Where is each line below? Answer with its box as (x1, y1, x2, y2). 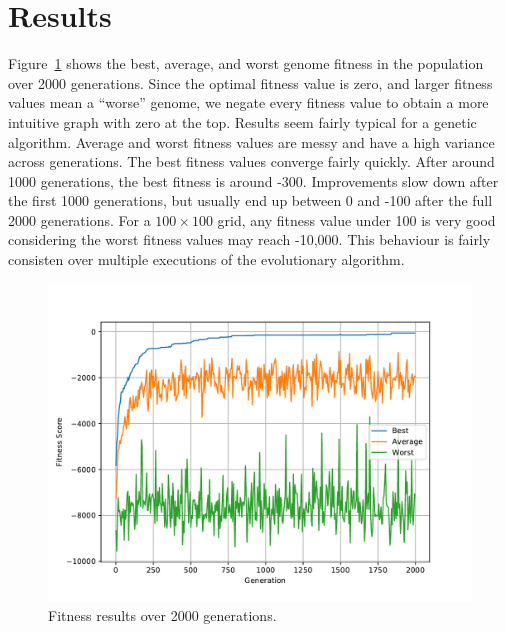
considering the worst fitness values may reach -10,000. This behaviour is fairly (8, 229, 491, 250)
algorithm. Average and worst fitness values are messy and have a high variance (8, 131, 495, 152)
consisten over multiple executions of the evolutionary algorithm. (8, 249, 405, 270)
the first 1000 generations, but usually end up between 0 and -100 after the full (8, 190, 493, 211)
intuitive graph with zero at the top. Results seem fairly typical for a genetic (8, 111, 477, 132)
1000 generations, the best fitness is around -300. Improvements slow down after (8, 170, 499, 191)
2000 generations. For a (8, 209, 151, 230)
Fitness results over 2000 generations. (48, 605, 277, 626)
